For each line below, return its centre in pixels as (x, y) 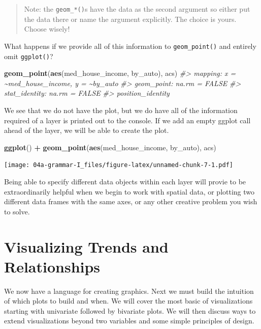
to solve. (17, 211)
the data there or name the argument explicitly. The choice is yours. (130, 19)
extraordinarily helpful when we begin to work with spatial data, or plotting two (129, 191)
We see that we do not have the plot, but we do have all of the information (121, 110)
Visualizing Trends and (86, 246)
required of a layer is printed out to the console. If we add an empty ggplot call (127, 120)
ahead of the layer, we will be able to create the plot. (87, 130)
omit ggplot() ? (29, 56)
